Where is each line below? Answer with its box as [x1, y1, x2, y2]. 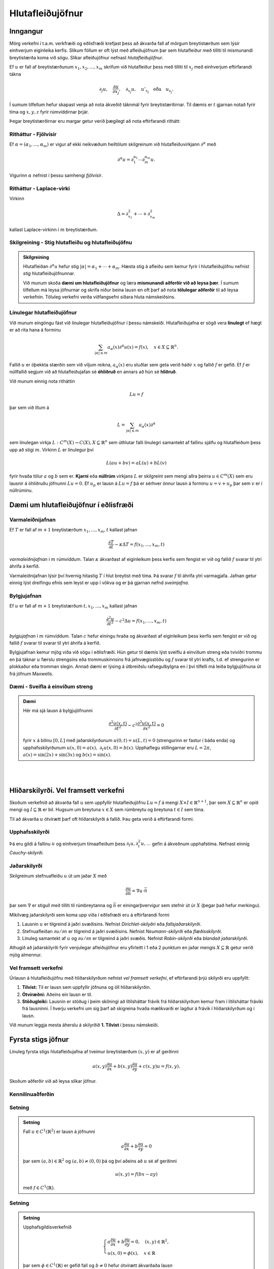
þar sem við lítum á [9, 405, 49, 411]
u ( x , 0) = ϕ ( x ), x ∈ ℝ [107, 1250, 156, 1256]
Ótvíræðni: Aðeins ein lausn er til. [22, 991, 92, 997]
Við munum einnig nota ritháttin [9, 378, 75, 384]
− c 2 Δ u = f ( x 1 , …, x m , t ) [115, 617, 167, 625]
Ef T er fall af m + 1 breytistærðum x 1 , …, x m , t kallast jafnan [9, 527, 138, 534]
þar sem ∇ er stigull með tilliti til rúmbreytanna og [9, 903, 112, 909]
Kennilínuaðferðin [9, 1090, 54, 1097]
